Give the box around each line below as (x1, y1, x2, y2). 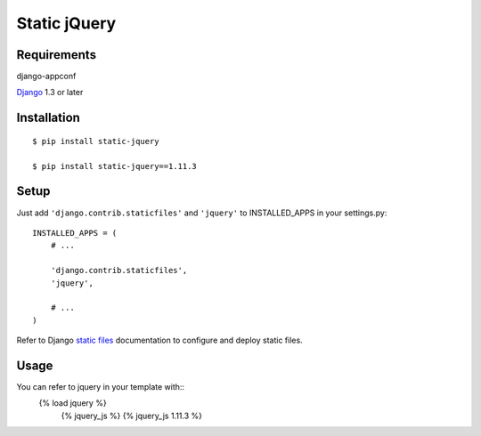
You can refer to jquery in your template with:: (16, 381, 185, 392)
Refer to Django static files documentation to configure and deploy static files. (16, 335, 303, 346)
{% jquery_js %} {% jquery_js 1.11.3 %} (61, 410, 203, 421)
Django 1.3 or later (16, 87, 84, 98)
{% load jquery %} (38, 398, 107, 408)
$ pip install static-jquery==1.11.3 (32, 161, 198, 171)
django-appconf (16, 71, 77, 82)
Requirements (16, 47, 97, 62)
